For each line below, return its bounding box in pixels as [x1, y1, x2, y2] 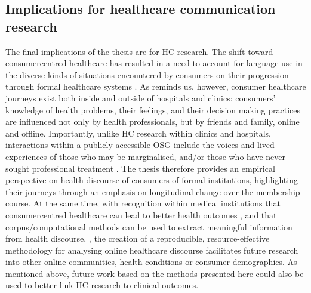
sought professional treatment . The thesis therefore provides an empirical [5, 162, 275, 174]
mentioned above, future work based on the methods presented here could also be [5, 267, 304, 279]
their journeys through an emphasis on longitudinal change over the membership [5, 185, 300, 198]
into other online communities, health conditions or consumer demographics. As [5, 255, 297, 268]
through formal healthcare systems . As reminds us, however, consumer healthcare [5, 80, 306, 92]
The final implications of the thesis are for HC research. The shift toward [5, 45, 273, 57]
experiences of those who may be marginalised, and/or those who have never [5, 150, 286, 162]
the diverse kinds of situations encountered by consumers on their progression [5, 68, 289, 81]
